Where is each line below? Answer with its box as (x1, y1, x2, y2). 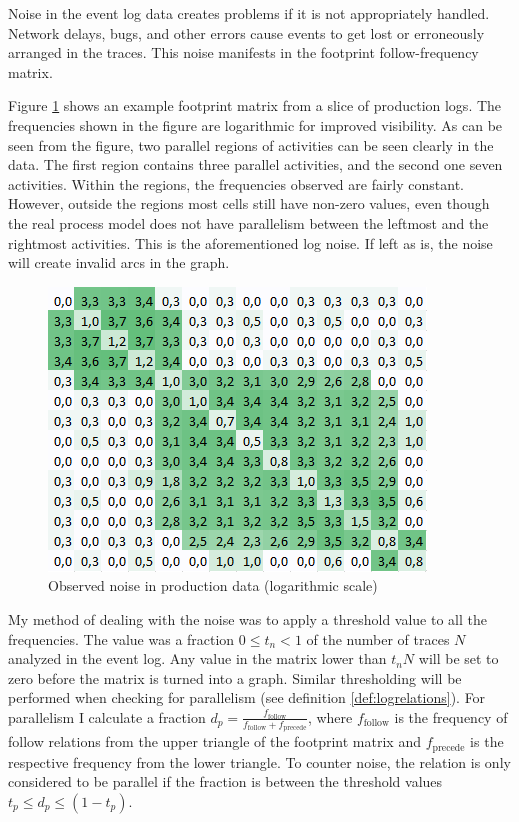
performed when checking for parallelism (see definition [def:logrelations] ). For (8, 687, 486, 708)
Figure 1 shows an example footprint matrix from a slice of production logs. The (8, 95, 502, 116)
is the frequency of (394, 706, 508, 727)
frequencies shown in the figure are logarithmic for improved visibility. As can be (8, 114, 503, 135)
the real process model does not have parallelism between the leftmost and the (8, 212, 489, 233)
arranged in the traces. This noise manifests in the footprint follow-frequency (8, 42, 479, 63)
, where (307, 706, 353, 727)
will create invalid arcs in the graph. (8, 252, 230, 273)
